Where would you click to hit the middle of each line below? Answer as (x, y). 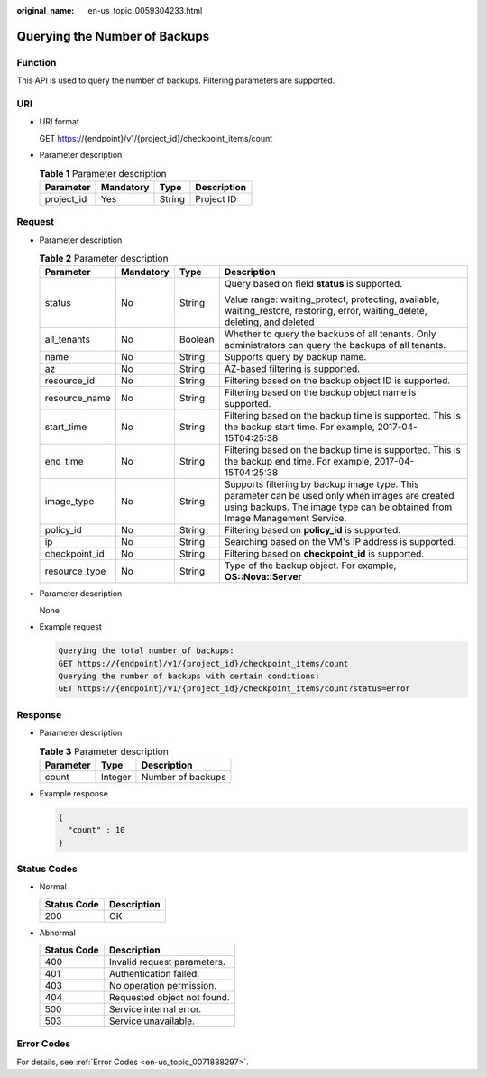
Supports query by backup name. (295, 357)
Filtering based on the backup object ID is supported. (337, 381)
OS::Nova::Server (263, 577)
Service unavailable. (152, 1021)
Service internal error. (155, 1009)
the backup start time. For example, (300, 427)
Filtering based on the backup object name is (320, 392)
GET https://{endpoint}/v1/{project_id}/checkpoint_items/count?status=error (234, 689)
